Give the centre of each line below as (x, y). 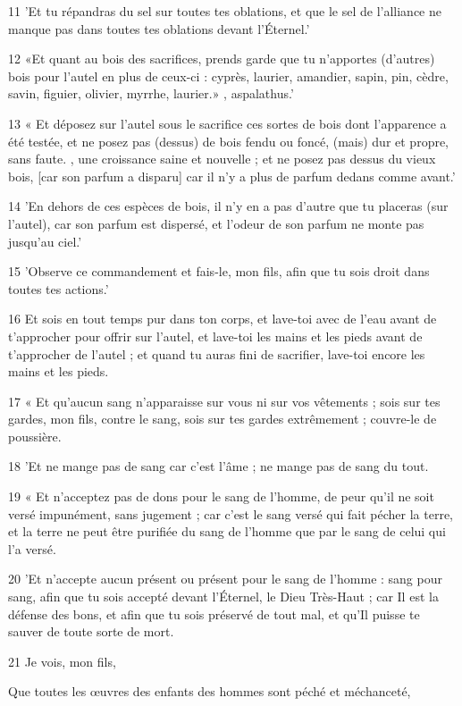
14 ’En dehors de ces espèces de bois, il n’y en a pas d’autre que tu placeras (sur (228, 206)
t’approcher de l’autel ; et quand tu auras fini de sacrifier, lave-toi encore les (217, 353)
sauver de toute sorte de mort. (91, 631)
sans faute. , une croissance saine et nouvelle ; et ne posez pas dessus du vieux (222, 159)
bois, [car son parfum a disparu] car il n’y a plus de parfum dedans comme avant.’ (232, 176)
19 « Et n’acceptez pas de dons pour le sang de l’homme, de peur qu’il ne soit (221, 496)
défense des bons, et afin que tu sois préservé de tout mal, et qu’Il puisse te (214, 614)
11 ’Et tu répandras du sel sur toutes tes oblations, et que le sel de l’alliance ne (225, 11)
